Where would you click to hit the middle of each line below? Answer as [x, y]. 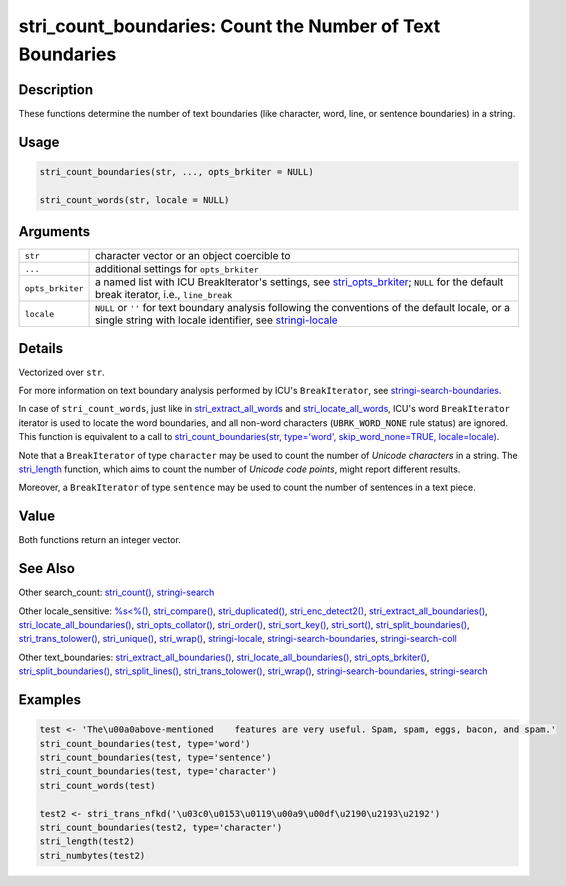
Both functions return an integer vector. [100, 540]
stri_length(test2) [87, 841]
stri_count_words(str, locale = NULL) [134, 199]
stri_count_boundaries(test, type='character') [158, 771]
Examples [50, 699]
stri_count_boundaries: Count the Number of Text [229, 26]
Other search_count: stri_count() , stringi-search [116, 592]
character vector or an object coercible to [193, 256]
